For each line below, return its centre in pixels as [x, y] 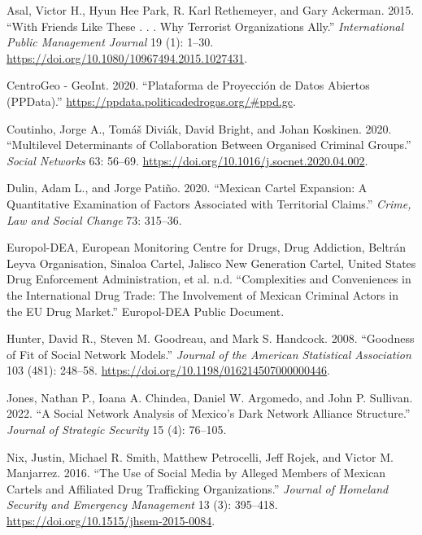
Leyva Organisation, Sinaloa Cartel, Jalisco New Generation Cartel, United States [211, 263]
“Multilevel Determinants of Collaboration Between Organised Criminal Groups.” [209, 145]
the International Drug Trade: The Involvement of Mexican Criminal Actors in [202, 294]
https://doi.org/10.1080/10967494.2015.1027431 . [127, 57]
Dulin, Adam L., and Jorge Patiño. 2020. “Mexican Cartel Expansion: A [187, 188]
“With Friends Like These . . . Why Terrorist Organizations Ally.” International [205, 26]
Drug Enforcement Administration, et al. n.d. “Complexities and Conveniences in [209, 279]
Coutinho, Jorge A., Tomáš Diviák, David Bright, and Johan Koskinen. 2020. [199, 128]
